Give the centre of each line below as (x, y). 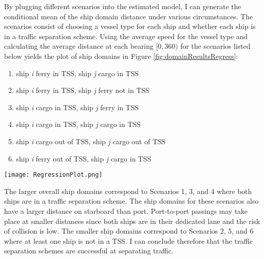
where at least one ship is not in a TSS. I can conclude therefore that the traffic (128, 240)
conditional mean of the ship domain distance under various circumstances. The (128, 16)
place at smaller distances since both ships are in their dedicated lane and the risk (132, 221)
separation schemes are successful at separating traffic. (89, 251)
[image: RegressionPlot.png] (53, 175)
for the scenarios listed (215, 46)
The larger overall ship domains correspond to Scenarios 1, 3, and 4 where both (128, 191)
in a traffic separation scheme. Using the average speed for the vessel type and (126, 36)
